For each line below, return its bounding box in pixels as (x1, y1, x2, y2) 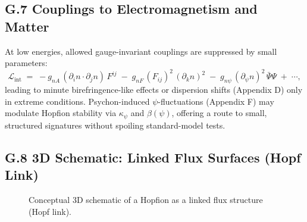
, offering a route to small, (171, 107, 267, 119)
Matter (5, 17, 49, 35)
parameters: (5, 57, 48, 69)
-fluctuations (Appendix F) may (158, 95, 274, 107)
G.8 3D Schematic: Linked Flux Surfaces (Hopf (5, 148, 301, 166)
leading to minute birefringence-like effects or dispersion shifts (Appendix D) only (5, 83, 303, 96)
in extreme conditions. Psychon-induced (5, 95, 150, 107)
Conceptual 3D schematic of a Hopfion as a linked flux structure (29, 193, 263, 205)
